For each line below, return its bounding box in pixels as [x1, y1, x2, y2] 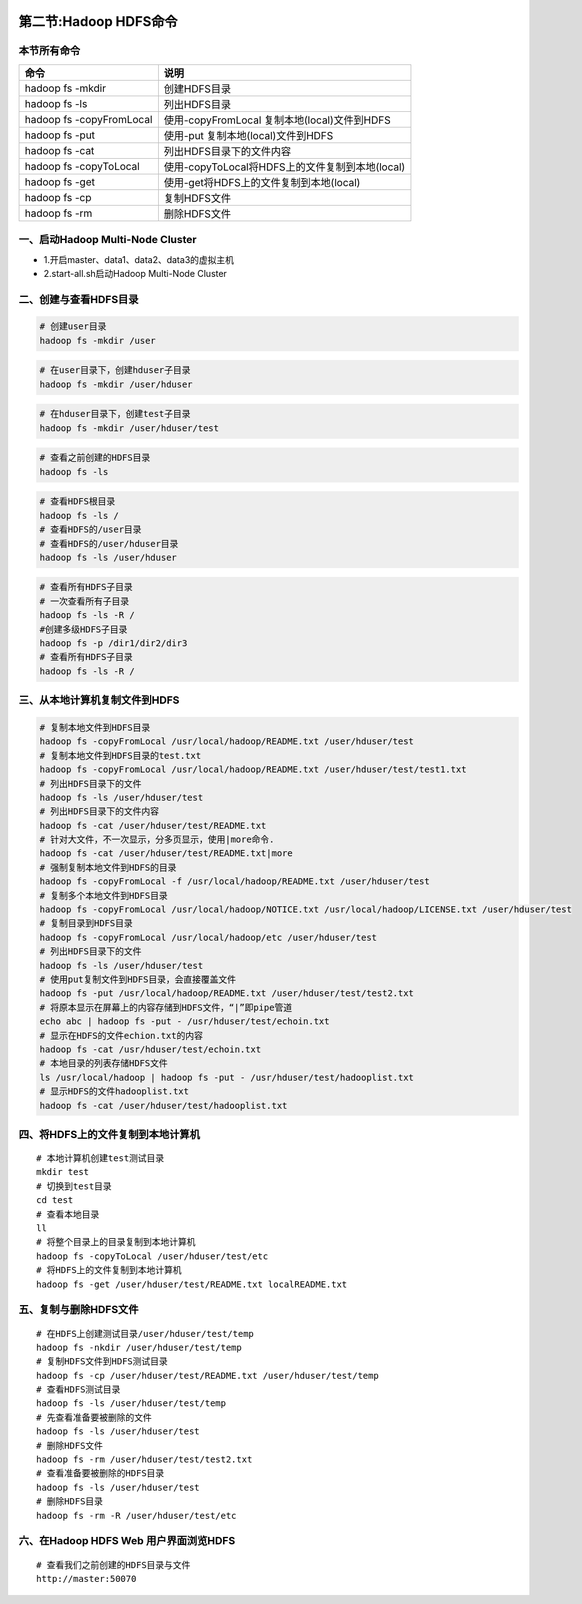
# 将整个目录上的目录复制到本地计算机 [36, 1236, 196, 1248]
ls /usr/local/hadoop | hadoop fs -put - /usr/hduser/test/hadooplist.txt [39, 1071, 415, 1083]
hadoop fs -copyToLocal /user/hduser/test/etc [36, 1250, 269, 1262]
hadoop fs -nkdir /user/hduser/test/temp [36, 1341, 242, 1353]
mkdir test [36, 1166, 90, 1178]
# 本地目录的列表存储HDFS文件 [39, 1058, 169, 1069]
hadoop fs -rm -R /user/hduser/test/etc [36, 1510, 237, 1521]
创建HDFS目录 [163, 81, 232, 95]
